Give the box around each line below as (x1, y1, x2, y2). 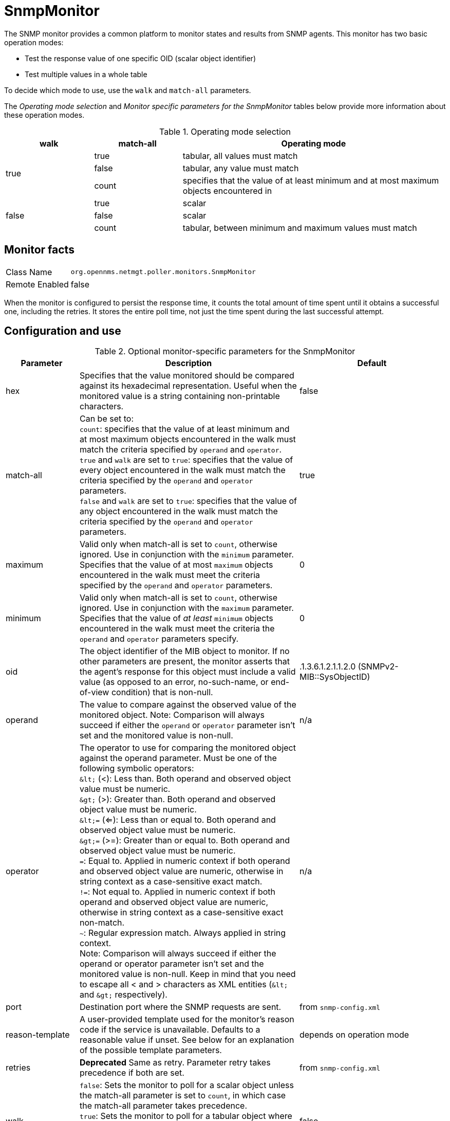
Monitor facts (4, 243, 74, 257)
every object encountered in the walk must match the (79, 465, 286, 476)
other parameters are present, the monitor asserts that (79, 656, 290, 667)
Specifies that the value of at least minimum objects (79, 613, 273, 624)
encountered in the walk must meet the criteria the (79, 623, 275, 634)
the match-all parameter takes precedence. (79, 1100, 247, 1111)
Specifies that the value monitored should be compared (79, 370, 294, 381)
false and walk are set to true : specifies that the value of (79, 496, 297, 507)
